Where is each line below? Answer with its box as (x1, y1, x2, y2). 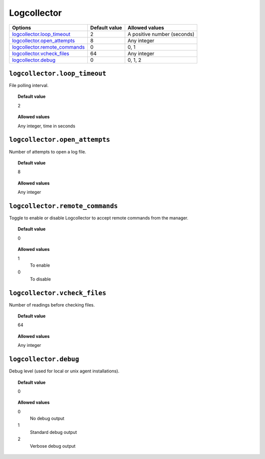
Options (12, 24, 31, 31)
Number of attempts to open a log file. (9, 149, 86, 154)
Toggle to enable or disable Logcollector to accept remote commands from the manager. (9, 215, 188, 221)
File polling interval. (9, 83, 49, 89)
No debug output (30, 416, 65, 422)
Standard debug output (30, 429, 77, 435)
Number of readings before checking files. (9, 302, 95, 307)
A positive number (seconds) (128, 31, 195, 37)
